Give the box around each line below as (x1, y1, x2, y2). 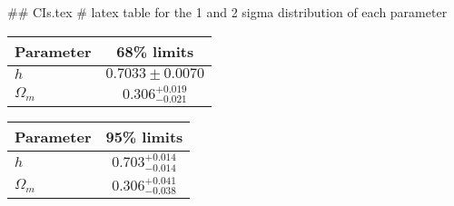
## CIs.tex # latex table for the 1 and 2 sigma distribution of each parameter (7, 3, 448, 21)
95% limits (105, 126, 183, 148)
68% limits (116, 40, 194, 62)
